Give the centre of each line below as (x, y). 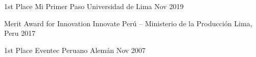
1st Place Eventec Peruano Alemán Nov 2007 (75, 50)
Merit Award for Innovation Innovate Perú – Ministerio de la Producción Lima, (128, 23)
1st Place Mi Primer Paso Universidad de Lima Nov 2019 (94, 6)
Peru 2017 (20, 33)
